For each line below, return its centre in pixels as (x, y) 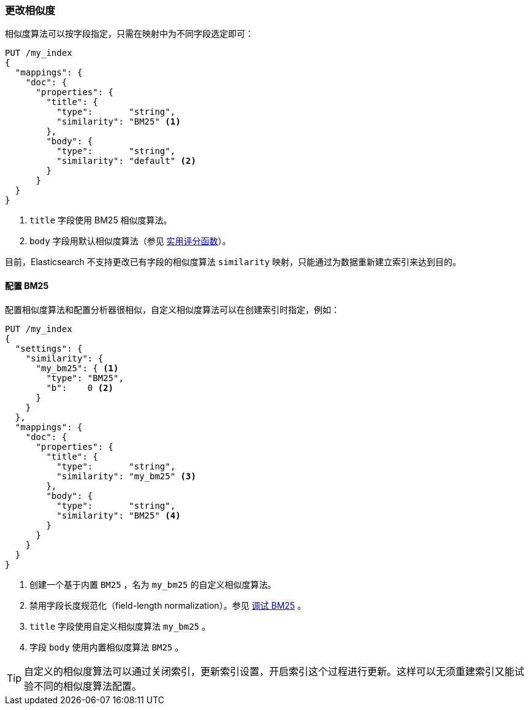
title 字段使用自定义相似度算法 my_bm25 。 (120, 626)
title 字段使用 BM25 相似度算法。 (101, 220)
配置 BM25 (27, 285)
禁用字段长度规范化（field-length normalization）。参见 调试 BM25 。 (168, 605)
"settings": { (49, 348)
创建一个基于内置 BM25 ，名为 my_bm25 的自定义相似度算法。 (153, 584)
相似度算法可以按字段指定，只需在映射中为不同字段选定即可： (129, 34)
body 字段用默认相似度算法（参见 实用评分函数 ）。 (130, 241)
